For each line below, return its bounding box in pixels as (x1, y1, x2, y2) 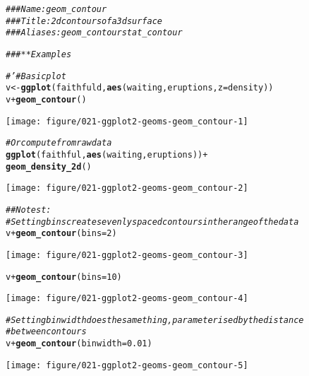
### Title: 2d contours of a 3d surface (6, 16, 162, 26)
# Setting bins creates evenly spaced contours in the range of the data (6, 216, 299, 227)
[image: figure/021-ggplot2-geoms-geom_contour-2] (6, 183, 248, 194)
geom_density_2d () (6, 161, 92, 172)
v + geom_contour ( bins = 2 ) (6, 228, 117, 239)
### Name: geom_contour (6, 4, 107, 14)
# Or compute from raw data (6, 138, 112, 148)
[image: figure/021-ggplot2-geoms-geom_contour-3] (6, 249, 248, 260)
